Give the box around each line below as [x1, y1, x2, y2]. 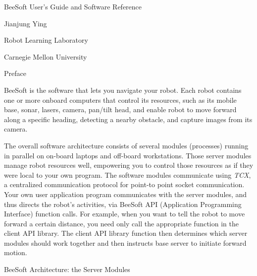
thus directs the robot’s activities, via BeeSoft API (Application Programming [4, 199, 242, 209]
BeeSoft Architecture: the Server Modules [4, 264, 130, 275]
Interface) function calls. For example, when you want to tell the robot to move [4, 208, 245, 219]
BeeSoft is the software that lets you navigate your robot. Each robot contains [4, 84, 242, 95]
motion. [4, 247, 27, 258]
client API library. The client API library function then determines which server [4, 228, 248, 238]
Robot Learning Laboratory [4, 35, 88, 45]
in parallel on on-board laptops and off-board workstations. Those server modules [4, 150, 252, 160]
